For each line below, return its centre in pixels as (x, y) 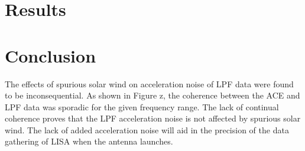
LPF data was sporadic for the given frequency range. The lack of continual (142, 106)
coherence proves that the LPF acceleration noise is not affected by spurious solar (153, 118)
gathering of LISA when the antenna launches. (89, 141)
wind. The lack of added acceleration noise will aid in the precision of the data (147, 129)
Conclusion (51, 55)
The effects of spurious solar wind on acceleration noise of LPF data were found (149, 83)
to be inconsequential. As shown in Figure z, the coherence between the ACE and (152, 95)
